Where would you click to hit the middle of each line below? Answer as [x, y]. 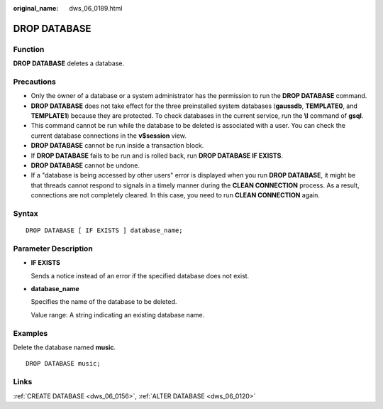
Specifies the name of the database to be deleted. [104, 302]
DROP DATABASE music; [63, 364]
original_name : [36, 8]
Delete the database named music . [65, 347]
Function [29, 49]
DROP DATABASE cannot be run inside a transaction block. [117, 146]
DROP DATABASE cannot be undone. [85, 165]
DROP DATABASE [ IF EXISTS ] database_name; [105, 230]
